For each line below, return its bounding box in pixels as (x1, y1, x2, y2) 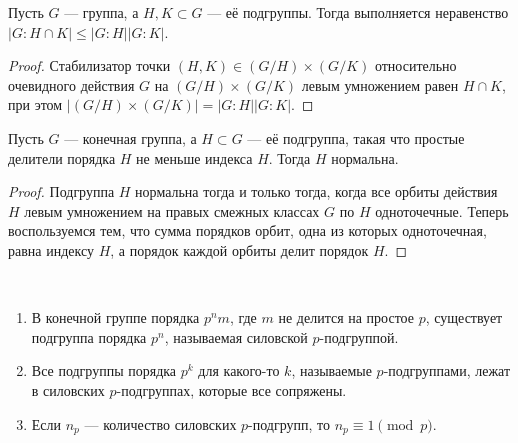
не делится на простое (278, 307, 414, 328)
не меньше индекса (136, 147, 253, 168)
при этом (8, 94, 63, 115)
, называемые (291, 360, 372, 381)
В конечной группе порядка (31, 307, 200, 328)
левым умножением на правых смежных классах (24, 200, 320, 221)
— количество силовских (84, 413, 237, 434)
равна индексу (8, 239, 94, 260)
